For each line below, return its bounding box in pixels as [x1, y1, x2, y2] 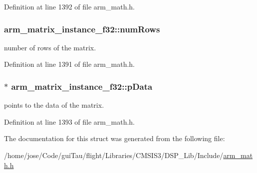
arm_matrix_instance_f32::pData [11, 80, 153, 92]
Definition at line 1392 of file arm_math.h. [4, 1, 135, 11]
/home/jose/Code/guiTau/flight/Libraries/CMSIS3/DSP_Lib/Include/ [4, 150, 224, 160]
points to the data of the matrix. [4, 100, 104, 110]
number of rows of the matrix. [4, 42, 96, 52]
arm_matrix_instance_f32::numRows [4, 22, 160, 35]
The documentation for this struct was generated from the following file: [4, 133, 225, 144]
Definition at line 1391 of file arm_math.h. [4, 59, 135, 69]
